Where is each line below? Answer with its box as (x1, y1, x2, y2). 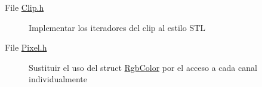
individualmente (29, 73, 88, 85)
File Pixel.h (5, 41, 47, 54)
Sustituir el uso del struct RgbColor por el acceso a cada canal (29, 61, 257, 73)
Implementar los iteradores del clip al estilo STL (29, 21, 206, 33)
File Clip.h (5, 1, 44, 13)
